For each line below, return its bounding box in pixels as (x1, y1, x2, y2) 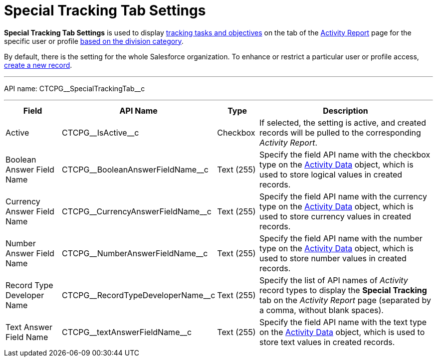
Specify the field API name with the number (259, 233, 423, 243)
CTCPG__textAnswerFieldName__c (62, 327, 192, 337)
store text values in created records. (259, 337, 395, 347)
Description (323, 105, 368, 116)
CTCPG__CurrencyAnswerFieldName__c (62, 206, 212, 216)
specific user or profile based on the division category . (4, 36, 184, 45)
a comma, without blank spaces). (259, 305, 384, 315)
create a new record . (4, 60, 72, 69)
